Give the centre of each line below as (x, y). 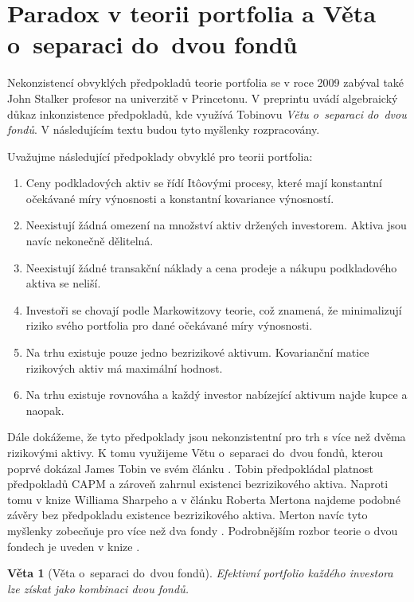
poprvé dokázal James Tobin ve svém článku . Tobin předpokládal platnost (190, 468)
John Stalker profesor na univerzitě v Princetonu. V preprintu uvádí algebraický (203, 98)
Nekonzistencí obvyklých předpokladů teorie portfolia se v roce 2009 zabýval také (206, 82)
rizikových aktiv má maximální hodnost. (124, 367)
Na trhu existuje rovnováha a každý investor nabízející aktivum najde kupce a (217, 395)
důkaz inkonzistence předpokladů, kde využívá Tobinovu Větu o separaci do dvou (207, 113)
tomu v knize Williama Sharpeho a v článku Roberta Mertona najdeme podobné (204, 499)
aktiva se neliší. (63, 283)
